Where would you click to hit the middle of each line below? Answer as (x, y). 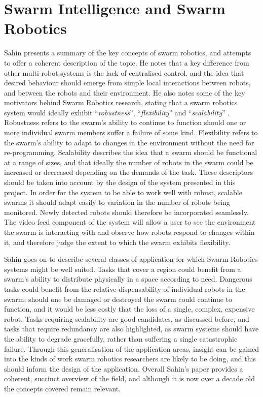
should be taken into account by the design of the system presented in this (120, 182)
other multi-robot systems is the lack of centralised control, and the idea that (124, 72)
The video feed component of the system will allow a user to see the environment (130, 222)
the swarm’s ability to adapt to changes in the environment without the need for (129, 142)
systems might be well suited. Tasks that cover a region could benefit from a (123, 269)
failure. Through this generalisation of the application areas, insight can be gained (131, 348)
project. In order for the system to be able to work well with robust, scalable (123, 192)
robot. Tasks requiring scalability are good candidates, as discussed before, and (127, 318)
